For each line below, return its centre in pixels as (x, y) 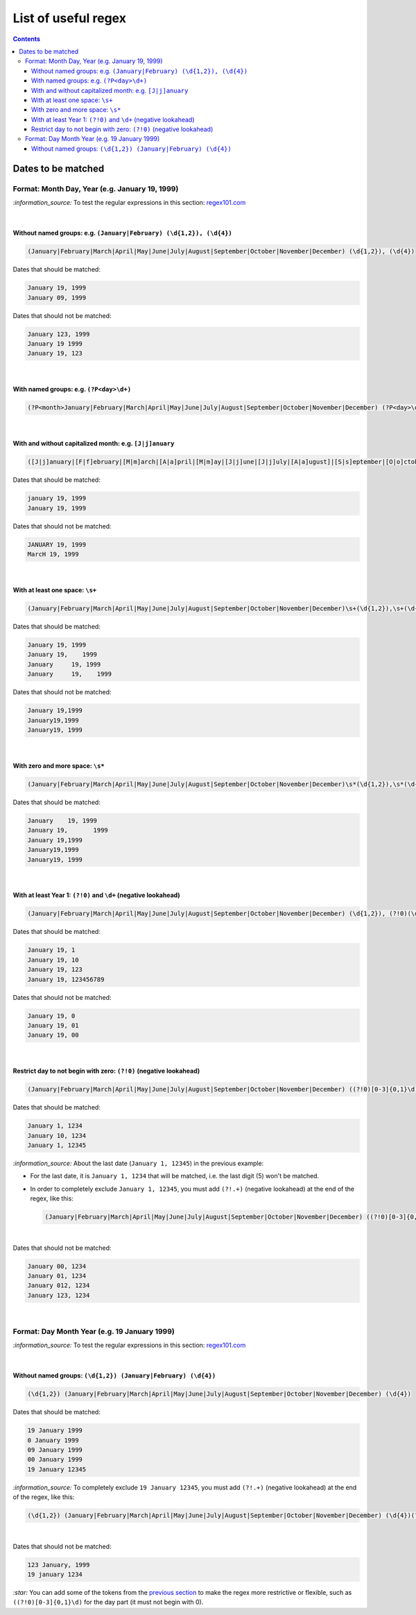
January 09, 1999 (57, 298)
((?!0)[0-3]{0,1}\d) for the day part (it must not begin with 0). (108, 1602)
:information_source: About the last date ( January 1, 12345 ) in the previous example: (138, 1164)
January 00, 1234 (57, 1266)
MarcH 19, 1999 (53, 554)
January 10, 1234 (57, 1136)
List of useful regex (69, 18)
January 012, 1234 (59, 1286)
